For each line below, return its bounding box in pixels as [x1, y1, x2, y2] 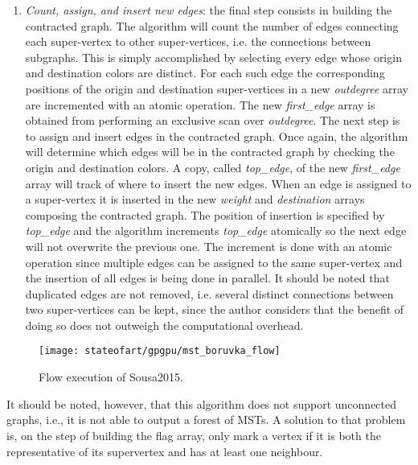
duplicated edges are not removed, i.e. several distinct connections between [25, 285, 394, 302]
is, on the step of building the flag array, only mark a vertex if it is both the [6, 426, 381, 443]
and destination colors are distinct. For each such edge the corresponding [25, 64, 385, 81]
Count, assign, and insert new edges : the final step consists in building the [25, 2, 392, 18]
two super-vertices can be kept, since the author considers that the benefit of [25, 301, 404, 318]
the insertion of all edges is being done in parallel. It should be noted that [25, 270, 390, 286]
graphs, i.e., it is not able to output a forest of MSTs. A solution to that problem [6, 411, 406, 428]
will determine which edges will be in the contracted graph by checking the [25, 143, 395, 160]
